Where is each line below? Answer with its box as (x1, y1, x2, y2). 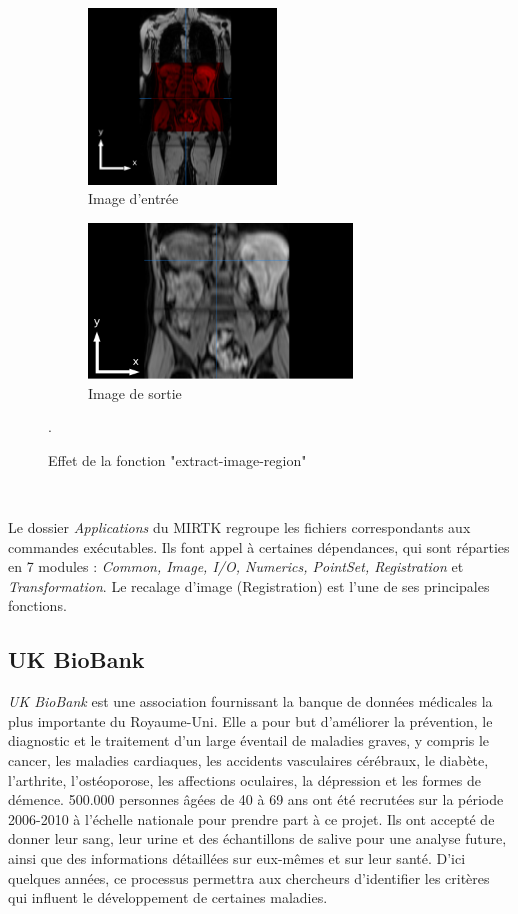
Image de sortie (88, 382, 182, 403)
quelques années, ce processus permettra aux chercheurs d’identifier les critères (8, 867, 490, 888)
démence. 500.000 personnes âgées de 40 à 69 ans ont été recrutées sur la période (8, 789, 504, 810)
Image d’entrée (88, 188, 179, 209)
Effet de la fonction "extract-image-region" (48, 449, 307, 470)
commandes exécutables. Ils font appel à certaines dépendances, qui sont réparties (8, 536, 510, 557)
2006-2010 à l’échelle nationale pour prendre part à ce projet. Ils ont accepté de (8, 808, 495, 829)
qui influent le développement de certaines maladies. (8, 887, 328, 908)
